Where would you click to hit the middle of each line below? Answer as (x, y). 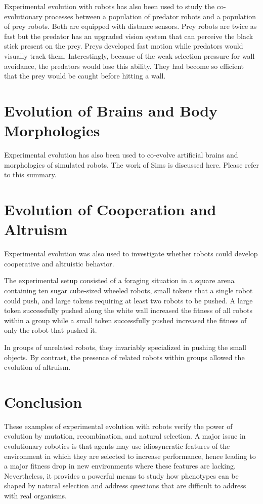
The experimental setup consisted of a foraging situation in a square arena (119, 280)
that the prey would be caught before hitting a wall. (85, 76)
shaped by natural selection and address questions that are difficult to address (125, 486)
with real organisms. (35, 495)
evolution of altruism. (37, 367)
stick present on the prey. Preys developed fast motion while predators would (124, 46)
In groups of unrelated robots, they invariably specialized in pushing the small (125, 347)
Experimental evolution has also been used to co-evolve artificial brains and (121, 155)
